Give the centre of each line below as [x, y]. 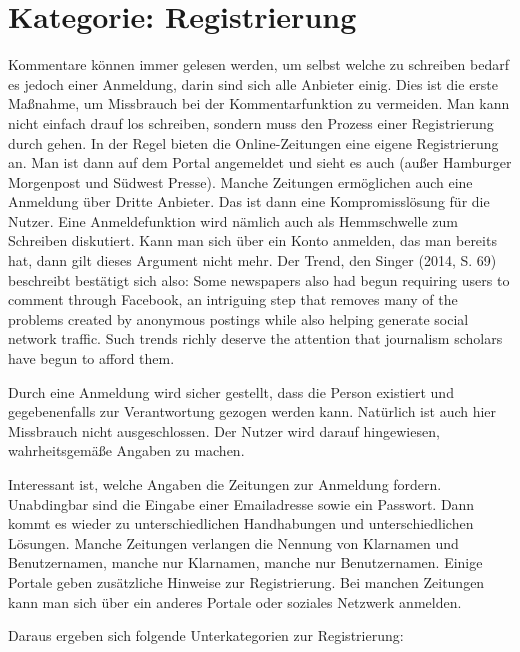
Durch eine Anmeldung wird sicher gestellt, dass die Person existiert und [231, 391]
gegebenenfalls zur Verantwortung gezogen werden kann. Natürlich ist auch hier [252, 411]
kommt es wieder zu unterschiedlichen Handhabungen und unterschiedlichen [241, 523]
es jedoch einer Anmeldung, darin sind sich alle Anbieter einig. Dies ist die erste [253, 83]
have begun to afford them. [91, 358]
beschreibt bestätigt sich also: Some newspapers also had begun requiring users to [259, 279]
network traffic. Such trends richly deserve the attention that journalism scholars [255, 338]
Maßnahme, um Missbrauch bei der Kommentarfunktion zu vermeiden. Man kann [259, 103]
